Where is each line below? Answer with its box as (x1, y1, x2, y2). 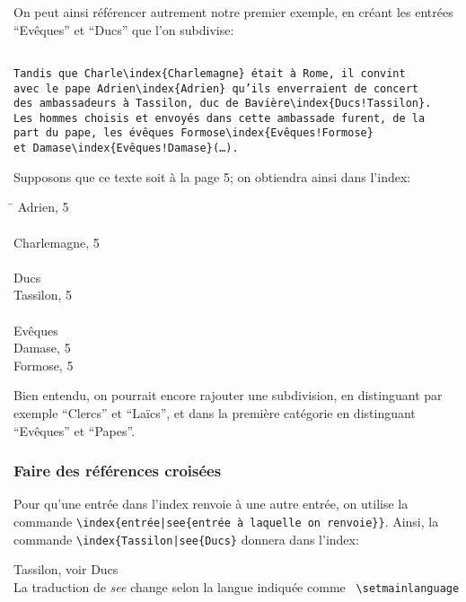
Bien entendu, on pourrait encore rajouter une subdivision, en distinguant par (13, 386, 443, 405)
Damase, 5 (13, 338, 71, 357)
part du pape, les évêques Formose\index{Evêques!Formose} (13, 127, 374, 140)
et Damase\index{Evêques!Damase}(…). (13, 142, 239, 155)
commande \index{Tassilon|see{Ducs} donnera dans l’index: (13, 529, 359, 548)
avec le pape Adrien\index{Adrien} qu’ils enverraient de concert (13, 82, 419, 95)
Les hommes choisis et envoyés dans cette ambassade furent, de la (13, 111, 426, 125)
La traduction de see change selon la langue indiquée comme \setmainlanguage (13, 577, 460, 596)
